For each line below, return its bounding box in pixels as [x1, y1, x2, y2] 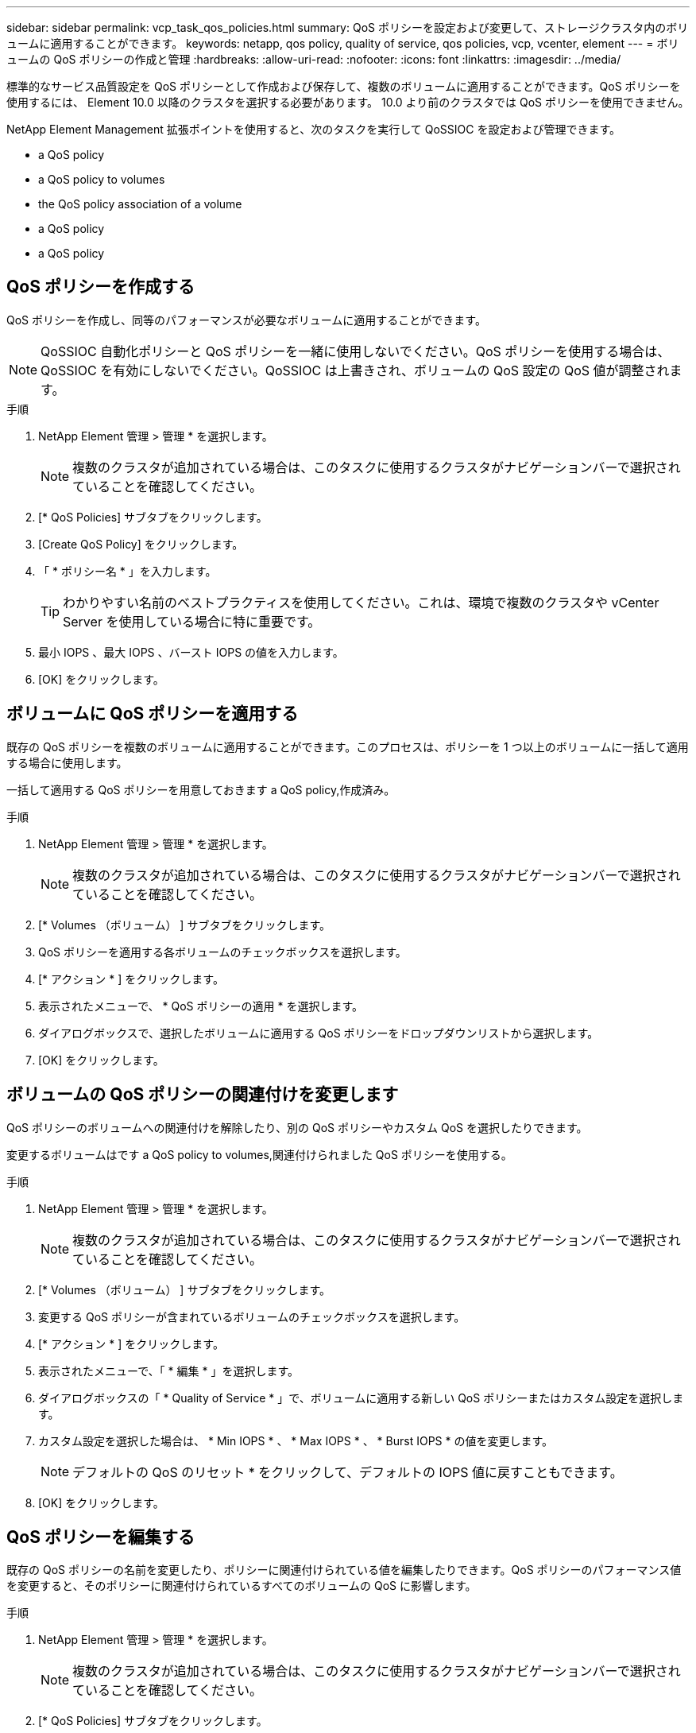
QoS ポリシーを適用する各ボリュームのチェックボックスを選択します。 [38, 944, 407, 959]
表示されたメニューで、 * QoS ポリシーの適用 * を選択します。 [38, 998, 363, 1013]
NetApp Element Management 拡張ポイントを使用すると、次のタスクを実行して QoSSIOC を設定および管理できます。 [6, 122, 621, 136]
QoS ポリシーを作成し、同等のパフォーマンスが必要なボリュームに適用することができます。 [6, 312, 486, 327]
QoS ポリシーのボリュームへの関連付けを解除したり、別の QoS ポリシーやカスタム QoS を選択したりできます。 [6, 1120, 588, 1134]
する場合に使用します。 [6, 755, 128, 770]
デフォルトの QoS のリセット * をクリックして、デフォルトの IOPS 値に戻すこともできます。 [72, 1464, 623, 1480]
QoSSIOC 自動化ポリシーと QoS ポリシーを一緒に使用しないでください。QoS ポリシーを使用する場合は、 [41, 343, 671, 359]
